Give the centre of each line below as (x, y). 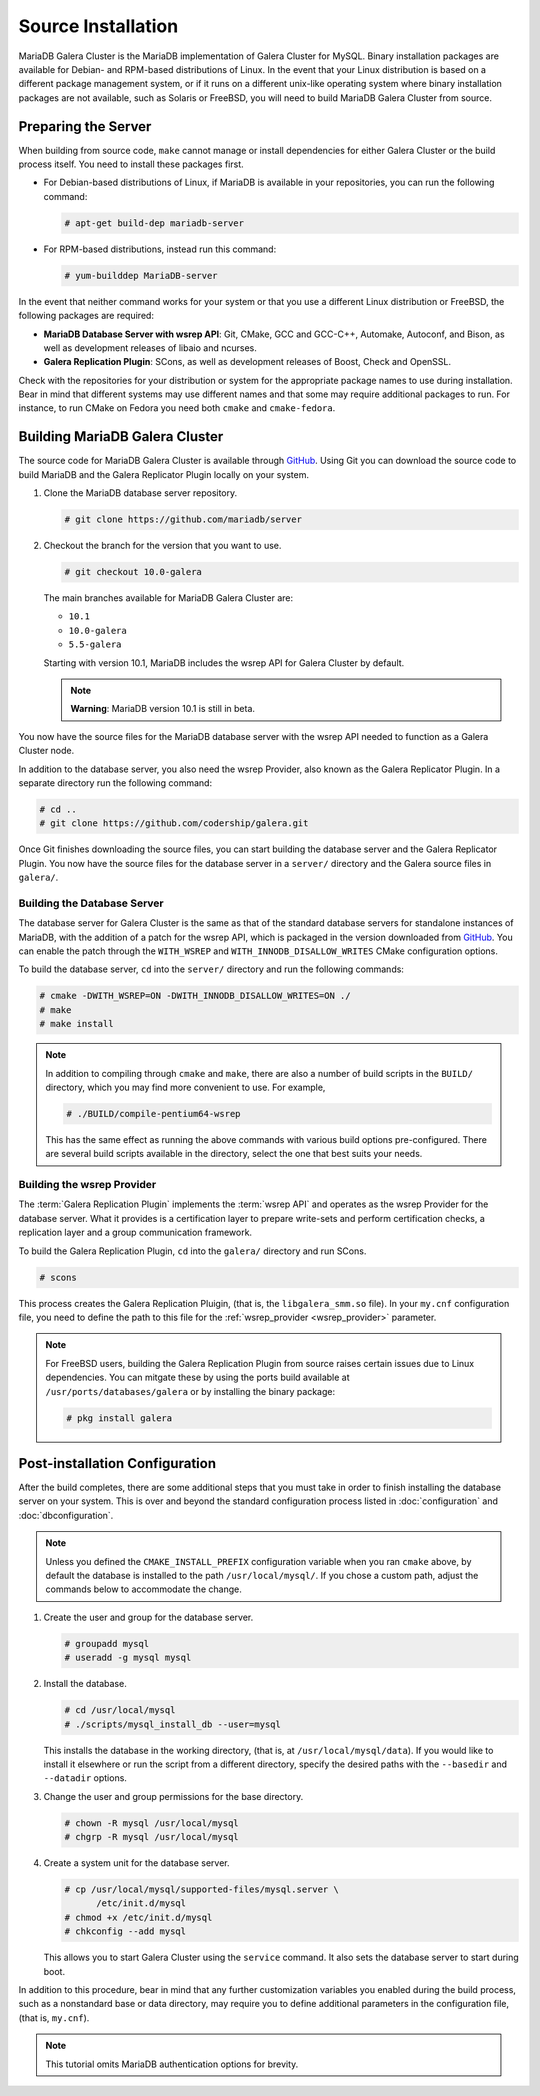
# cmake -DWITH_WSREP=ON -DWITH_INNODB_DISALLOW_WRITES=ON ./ (195, 996)
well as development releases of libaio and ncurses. (150, 347)
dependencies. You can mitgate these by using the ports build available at (197, 1377)
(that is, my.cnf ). (54, 2017)
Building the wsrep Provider (87, 1185)
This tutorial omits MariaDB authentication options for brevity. (172, 2064)
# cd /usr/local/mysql (120, 1710)
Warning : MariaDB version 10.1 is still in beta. (162, 709)
